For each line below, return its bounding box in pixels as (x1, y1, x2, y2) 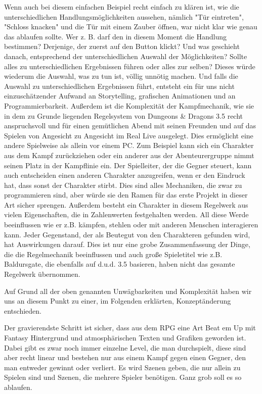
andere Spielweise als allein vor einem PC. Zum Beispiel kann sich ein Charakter (4, 140, 254, 151)
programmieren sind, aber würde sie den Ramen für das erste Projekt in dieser (4, 189, 248, 200)
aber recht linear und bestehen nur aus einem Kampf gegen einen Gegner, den (4, 352, 246, 363)
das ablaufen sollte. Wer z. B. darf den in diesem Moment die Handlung (4, 31, 227, 41)
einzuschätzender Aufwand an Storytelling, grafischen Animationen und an (4, 90, 236, 101)
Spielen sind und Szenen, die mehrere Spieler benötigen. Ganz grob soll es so (4, 372, 242, 382)
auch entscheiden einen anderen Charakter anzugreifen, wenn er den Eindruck (4, 170, 245, 180)
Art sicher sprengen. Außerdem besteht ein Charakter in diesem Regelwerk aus (4, 199, 248, 210)
